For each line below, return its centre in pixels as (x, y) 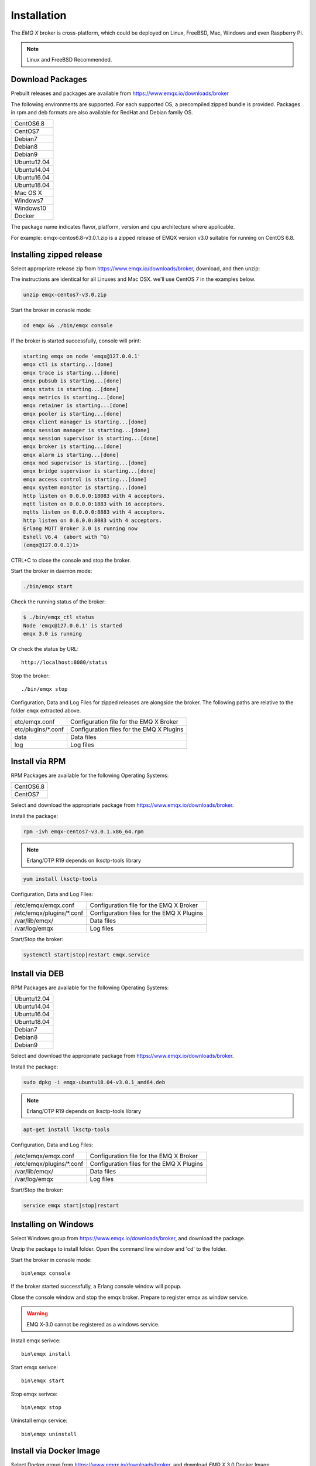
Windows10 (30, 208)
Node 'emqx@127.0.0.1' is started (73, 625)
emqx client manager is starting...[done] (85, 422)
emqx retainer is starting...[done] (76, 405)
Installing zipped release (56, 254)
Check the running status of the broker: (58, 602)
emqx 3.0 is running (52, 634)
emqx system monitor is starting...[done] (85, 488)
